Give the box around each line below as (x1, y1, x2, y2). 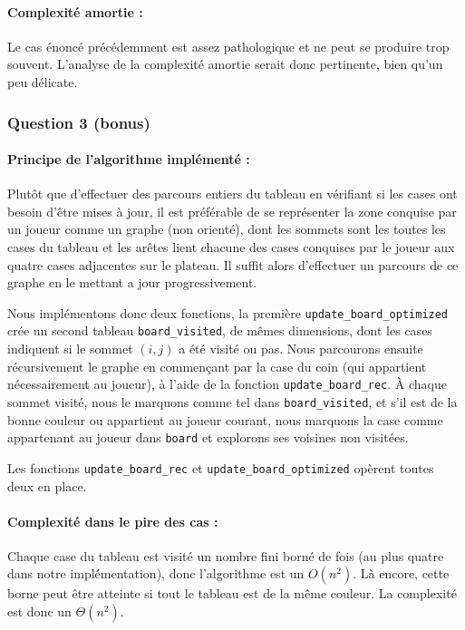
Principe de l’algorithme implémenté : (7, 150, 250, 169)
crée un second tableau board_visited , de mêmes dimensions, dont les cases (7, 321, 432, 340)
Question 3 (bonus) (7, 111, 150, 133)
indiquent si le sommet (7, 339, 133, 358)
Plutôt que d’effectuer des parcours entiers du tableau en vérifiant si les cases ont (7, 184, 458, 203)
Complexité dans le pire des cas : (7, 511, 218, 530)
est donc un (7, 602, 72, 621)
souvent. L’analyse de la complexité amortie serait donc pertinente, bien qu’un (7, 54, 443, 73)
